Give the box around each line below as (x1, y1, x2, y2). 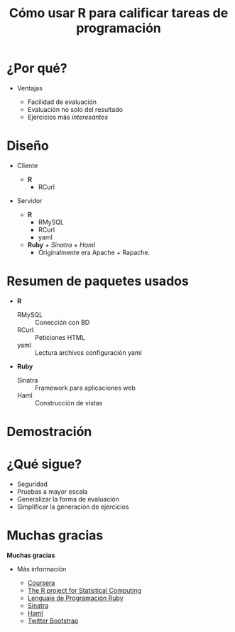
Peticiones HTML (34, 333, 86, 341)
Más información (16, 564, 67, 573)
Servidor (16, 196, 43, 204)
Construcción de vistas (34, 398, 103, 407)
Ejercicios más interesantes (27, 113, 109, 121)
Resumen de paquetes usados (6, 273, 189, 289)
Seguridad (16, 480, 48, 488)
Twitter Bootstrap (27, 616, 79, 625)
